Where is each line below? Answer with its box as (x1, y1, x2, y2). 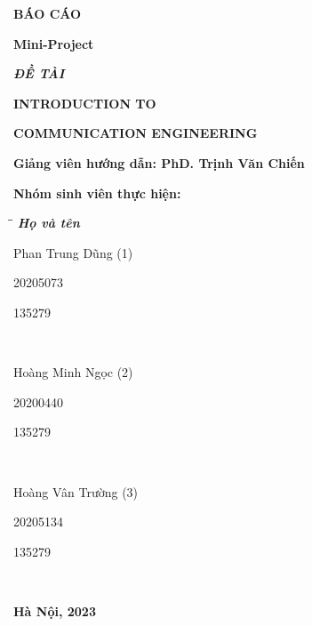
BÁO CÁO (13, 4, 82, 22)
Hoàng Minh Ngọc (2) (13, 363, 133, 381)
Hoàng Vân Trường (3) (13, 482, 139, 501)
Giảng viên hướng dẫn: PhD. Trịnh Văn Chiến (13, 153, 305, 172)
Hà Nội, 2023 (13, 601, 96, 620)
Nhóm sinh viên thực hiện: (13, 183, 181, 202)
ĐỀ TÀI (13, 64, 65, 83)
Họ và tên (17, 213, 80, 232)
